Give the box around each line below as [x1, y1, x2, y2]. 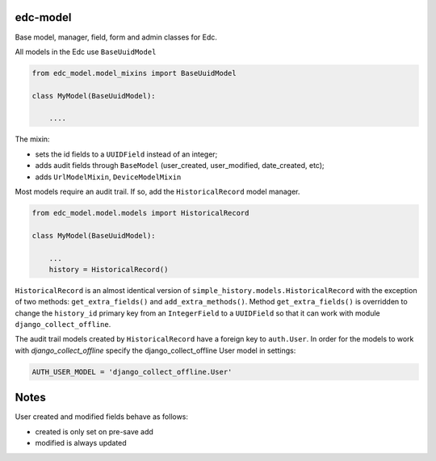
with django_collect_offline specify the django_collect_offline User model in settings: [15, 346, 296, 355]
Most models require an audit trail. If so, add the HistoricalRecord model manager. [15, 186, 300, 196]
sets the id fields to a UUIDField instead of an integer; [35, 149, 218, 159]
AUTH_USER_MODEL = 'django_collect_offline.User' [31, 367, 233, 376]
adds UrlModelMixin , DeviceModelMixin [35, 172, 182, 182]
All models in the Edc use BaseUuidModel [15, 47, 157, 57]
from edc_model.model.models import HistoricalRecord [31, 208, 249, 217]
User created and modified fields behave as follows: [15, 412, 189, 421]
